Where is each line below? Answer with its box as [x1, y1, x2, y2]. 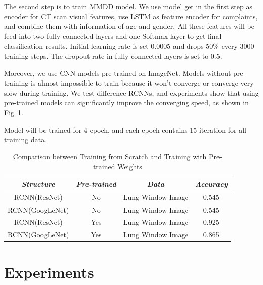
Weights [117, 161, 142, 172]
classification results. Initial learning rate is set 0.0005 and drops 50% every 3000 [4, 40, 254, 51]
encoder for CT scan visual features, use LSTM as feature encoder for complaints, [4, 11, 258, 21]
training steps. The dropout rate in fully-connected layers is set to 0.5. [4, 50, 222, 61]
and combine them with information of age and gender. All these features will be [4, 21, 254, 31]
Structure [22, 178, 55, 189]
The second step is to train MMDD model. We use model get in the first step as [4, 1, 252, 11]
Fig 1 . [4, 107, 23, 117]
